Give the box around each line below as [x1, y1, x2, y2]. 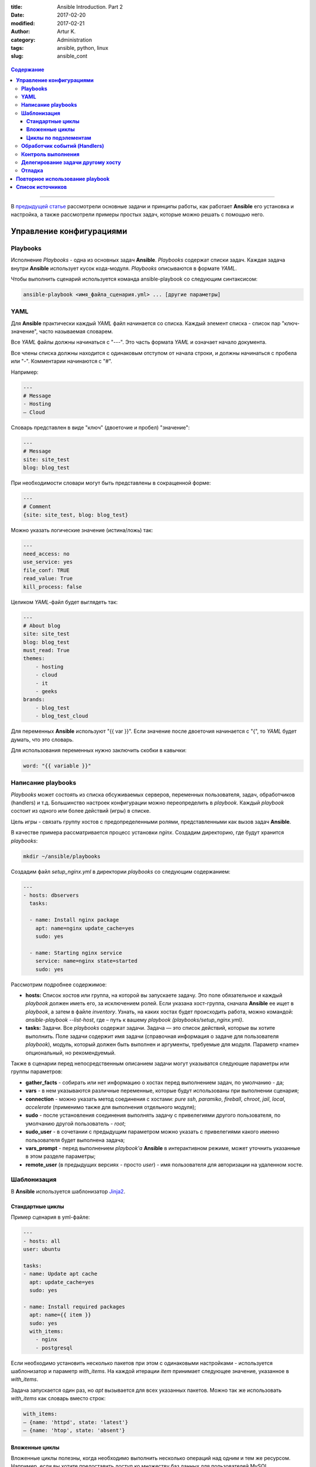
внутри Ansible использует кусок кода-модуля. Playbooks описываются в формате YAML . [11, 265, 237, 272]
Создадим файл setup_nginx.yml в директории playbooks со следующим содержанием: [11, 868, 231, 875]
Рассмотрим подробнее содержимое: [11, 981, 107, 988]
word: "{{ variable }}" [23, 762, 92, 769]
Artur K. [57, 28, 76, 35]
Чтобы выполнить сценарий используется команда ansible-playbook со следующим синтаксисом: [11, 275, 257, 282]
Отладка [21, 167, 43, 174]
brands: [23, 696, 45, 703]
